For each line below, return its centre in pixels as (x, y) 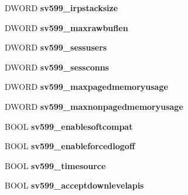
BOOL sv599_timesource (55, 165)
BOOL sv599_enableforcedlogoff (70, 146)
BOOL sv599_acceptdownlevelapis (74, 185)
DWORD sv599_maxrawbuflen (66, 27)
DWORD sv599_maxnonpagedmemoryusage (94, 106)
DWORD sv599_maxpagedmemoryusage (86, 87)
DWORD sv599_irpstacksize (61, 8)
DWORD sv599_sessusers (56, 47)
